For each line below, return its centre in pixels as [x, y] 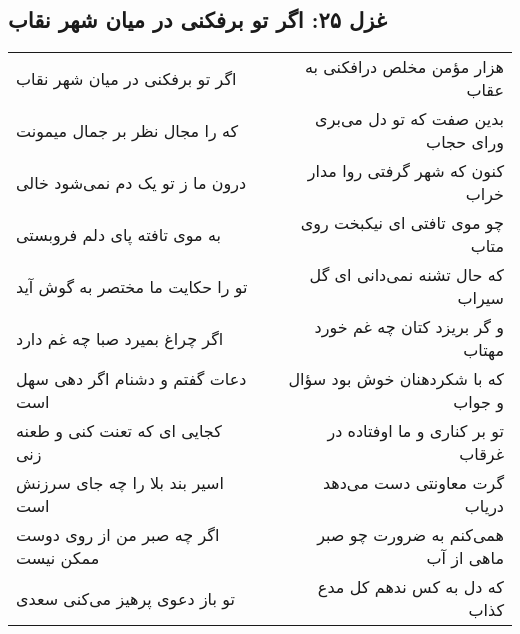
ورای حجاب [465, 142]
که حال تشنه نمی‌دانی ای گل [406, 275]
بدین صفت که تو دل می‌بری [409, 119]
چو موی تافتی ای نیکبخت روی [402, 223]
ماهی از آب [465, 558]
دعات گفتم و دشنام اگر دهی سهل [131, 379]
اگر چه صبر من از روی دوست [118, 535]
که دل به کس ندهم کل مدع [410, 587]
